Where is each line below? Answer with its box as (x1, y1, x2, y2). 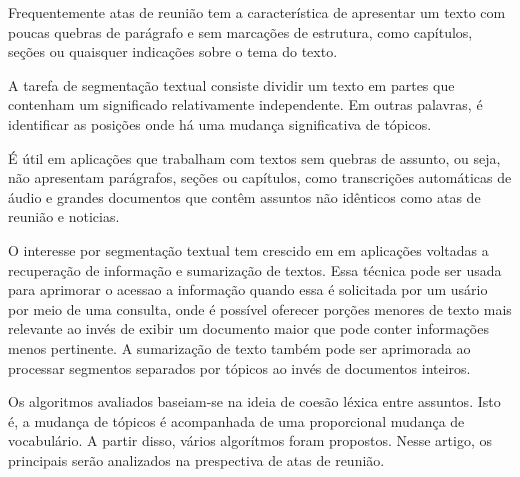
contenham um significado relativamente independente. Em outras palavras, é (8, 94, 483, 115)
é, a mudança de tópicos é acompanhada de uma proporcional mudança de (8, 410, 465, 431)
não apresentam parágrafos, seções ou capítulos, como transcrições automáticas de (8, 167, 512, 188)
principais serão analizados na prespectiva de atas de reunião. (8, 449, 385, 470)
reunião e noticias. (8, 206, 120, 227)
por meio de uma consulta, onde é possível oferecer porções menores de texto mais (8, 298, 512, 319)
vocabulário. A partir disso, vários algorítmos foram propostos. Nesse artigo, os (8, 430, 493, 451)
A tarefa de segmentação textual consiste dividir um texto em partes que (8, 74, 455, 95)
